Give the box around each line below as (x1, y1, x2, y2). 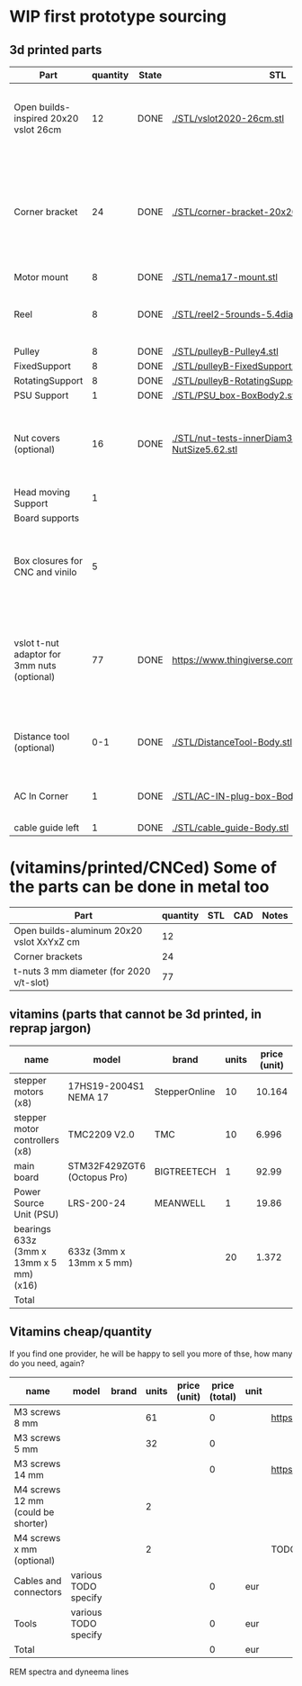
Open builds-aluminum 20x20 (13, 924, 143, 937)
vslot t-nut (13, 637, 60, 649)
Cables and (13, 1574, 62, 1587)
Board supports (13, 512, 79, 524)
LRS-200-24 (67, 1196, 126, 1209)
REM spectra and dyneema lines (9, 1666, 129, 1677)
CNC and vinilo (13, 566, 77, 578)
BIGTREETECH (154, 1165, 217, 1177)
